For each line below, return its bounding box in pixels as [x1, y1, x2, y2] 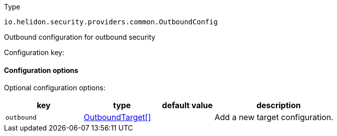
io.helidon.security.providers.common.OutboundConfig [4, 18, 218, 26]
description [256, 100, 301, 111]
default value [162, 100, 213, 111]
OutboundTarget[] [84, 112, 151, 123]
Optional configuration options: [4, 83, 105, 92]
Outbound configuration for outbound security [4, 33, 156, 41]
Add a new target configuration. [214, 112, 334, 123]
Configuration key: [4, 48, 65, 57]
